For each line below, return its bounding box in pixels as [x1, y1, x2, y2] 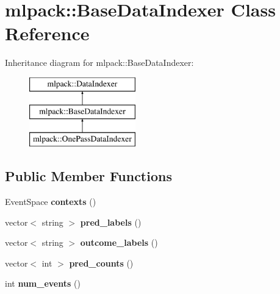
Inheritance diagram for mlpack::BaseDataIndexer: [5, 56, 194, 69]
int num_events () [5, 277, 81, 290]
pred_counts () [69, 256, 134, 269]
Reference [5, 21, 90, 46]
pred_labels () [80, 215, 142, 228]
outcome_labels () [80, 236, 158, 249]
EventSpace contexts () [5, 195, 96, 208]
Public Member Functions [5, 167, 172, 185]
